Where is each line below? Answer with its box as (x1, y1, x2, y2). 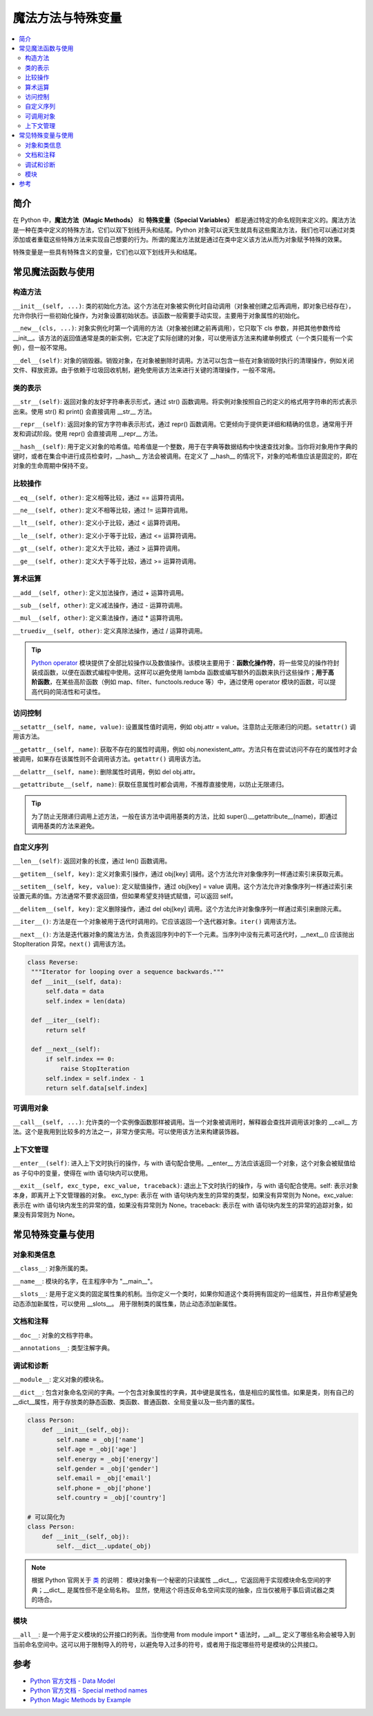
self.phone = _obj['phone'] (56, 1484, 152, 1492)
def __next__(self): (31, 1046, 101, 1053)
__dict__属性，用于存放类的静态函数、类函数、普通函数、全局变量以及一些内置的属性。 (12, 1398, 259, 1406)
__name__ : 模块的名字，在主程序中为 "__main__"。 (12, 1277, 157, 1285)
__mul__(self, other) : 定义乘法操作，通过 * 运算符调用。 (12, 614, 186, 622)
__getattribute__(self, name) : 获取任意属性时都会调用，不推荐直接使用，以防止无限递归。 (12, 780, 288, 788)
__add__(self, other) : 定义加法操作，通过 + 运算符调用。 (12, 588, 188, 596)
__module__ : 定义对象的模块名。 (12, 1376, 108, 1384)
